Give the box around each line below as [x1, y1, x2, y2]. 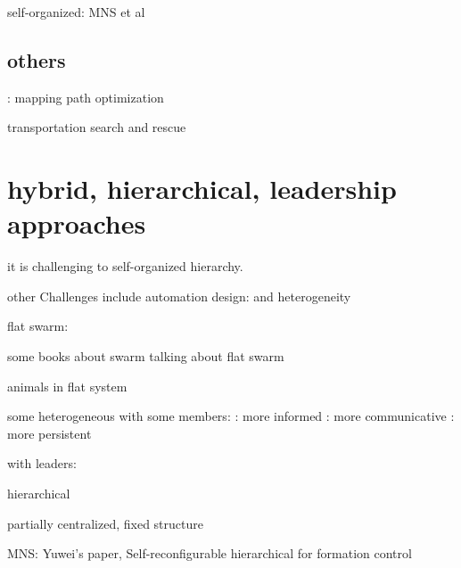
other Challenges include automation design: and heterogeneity [7, 286, 351, 305]
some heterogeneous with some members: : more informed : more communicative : [7, 407, 455, 425]
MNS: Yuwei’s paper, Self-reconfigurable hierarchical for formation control [7, 544, 412, 563]
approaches [7, 205, 146, 242]
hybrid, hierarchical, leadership [7, 170, 397, 207]
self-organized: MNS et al [7, 3, 145, 21]
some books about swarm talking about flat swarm [7, 347, 284, 366]
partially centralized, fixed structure [7, 514, 203, 532]
